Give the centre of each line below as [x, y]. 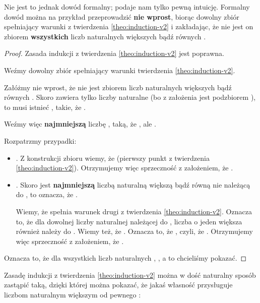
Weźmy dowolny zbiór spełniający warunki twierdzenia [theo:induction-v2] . [120, 70]
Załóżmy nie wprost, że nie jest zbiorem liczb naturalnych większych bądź [118, 87]
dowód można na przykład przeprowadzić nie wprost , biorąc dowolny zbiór [122, 16]
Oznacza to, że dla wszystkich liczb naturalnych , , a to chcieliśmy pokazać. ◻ [125, 258]
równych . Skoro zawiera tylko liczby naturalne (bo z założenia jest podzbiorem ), [130, 97]
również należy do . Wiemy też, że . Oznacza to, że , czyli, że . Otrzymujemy [134, 231]
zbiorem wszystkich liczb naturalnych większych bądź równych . [105, 36]
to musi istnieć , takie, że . [45, 107]
